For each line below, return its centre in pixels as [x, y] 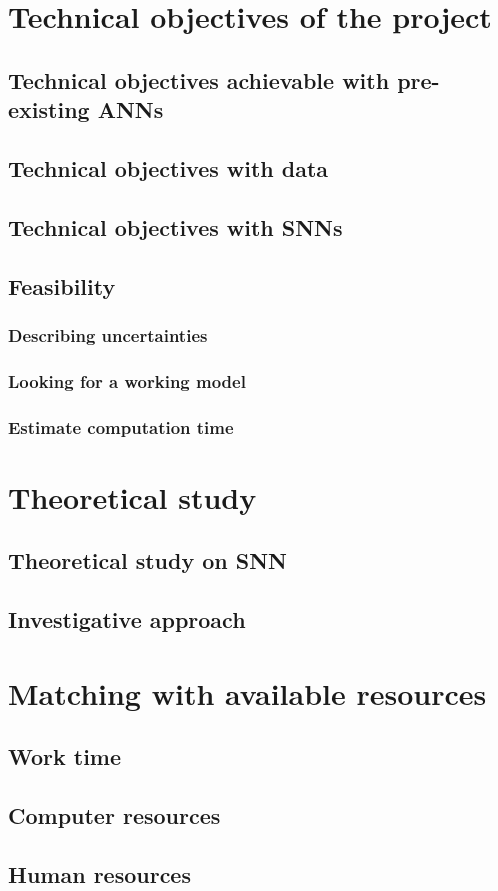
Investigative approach [127, 618]
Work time [65, 756]
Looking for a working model [127, 380]
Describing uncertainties [108, 334]
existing [49, 109]
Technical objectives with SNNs [175, 226]
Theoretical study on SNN [147, 560]
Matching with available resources [247, 692]
